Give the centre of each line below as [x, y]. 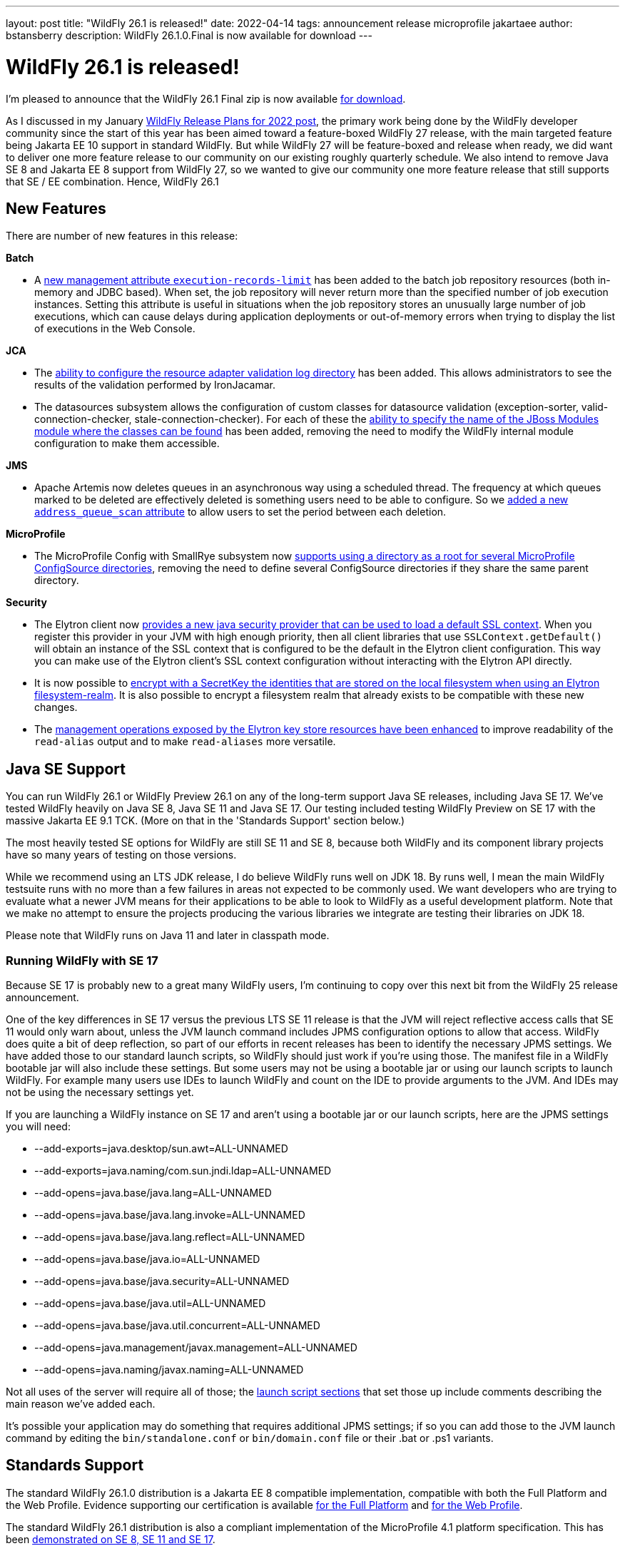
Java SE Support [66, 769]
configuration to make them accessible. [127, 444]
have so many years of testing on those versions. [121, 855]
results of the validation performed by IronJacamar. [155, 385]
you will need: [38, 1126]
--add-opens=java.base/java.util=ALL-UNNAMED [150, 1303]
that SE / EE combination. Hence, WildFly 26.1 [112, 181]
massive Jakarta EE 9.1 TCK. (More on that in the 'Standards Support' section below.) [205, 821]
